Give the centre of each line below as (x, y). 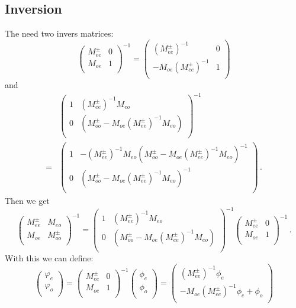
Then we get (27, 200)
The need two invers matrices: (59, 33)
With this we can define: (49, 257)
